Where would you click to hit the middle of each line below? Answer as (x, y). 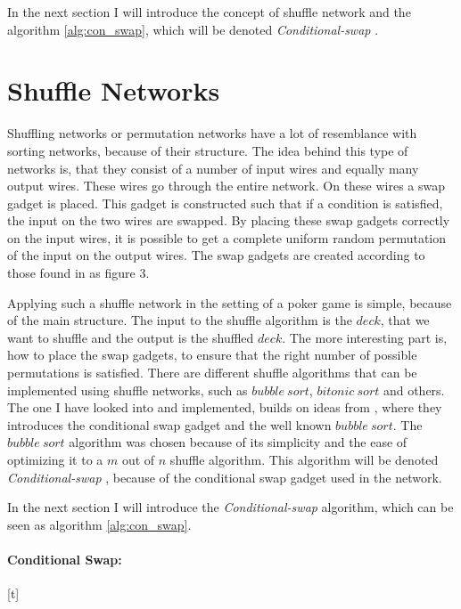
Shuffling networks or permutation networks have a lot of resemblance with (212, 133)
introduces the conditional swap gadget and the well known (169, 424)
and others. (414, 390)
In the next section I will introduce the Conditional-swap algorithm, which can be (230, 507)
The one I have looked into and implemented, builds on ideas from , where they (225, 407)
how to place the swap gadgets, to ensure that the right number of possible (212, 355)
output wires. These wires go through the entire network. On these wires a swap (226, 186)
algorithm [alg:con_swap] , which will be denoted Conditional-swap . (193, 29)
